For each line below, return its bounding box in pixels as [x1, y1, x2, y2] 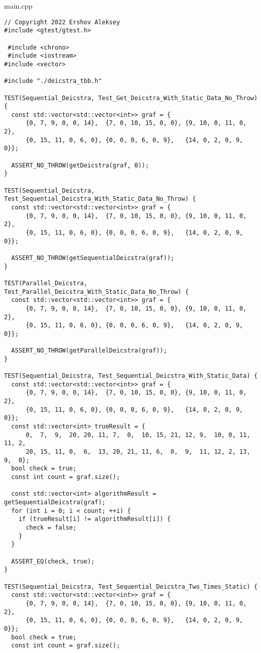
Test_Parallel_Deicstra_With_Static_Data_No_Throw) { [4, 288, 189, 295]
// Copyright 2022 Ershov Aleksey [4, 18, 120, 26]
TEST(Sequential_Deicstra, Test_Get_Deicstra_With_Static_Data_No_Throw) [4, 94, 258, 102]
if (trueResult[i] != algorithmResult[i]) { [18, 515, 171, 523]
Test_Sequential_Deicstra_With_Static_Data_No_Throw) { [4, 195, 196, 203]
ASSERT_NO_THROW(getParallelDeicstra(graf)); [11, 347, 167, 355]
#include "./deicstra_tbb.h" [4, 77, 102, 85]
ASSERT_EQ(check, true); [11, 557, 95, 565]
